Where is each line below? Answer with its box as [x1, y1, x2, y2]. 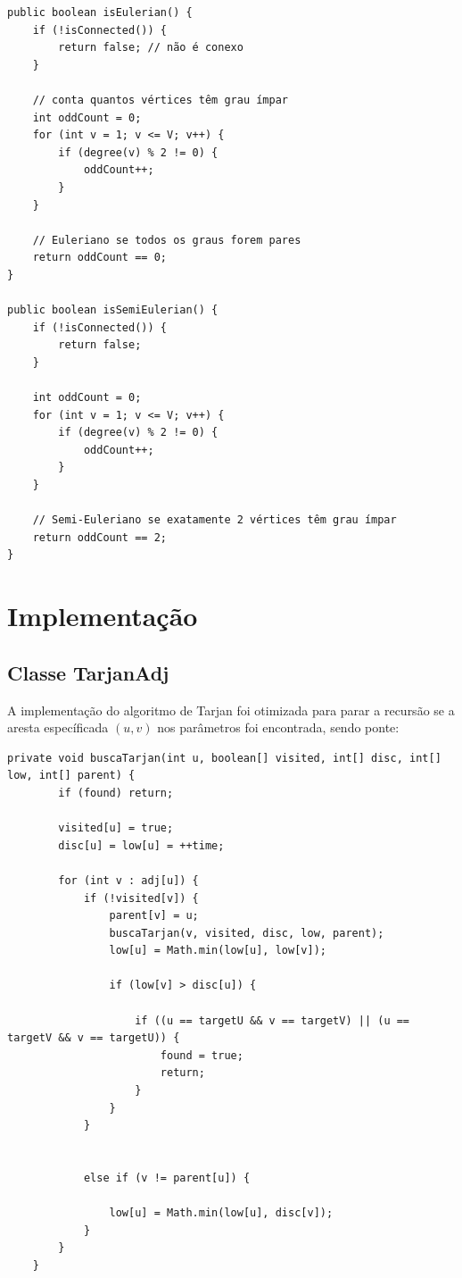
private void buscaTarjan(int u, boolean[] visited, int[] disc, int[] [7, 751, 441, 764]
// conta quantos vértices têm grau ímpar [32, 93, 288, 106]
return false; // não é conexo [58, 41, 243, 54]
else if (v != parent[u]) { [83, 1172, 251, 1185]
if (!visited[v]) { [83, 891, 199, 905]
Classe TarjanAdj [7, 658, 169, 686]
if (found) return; [58, 786, 174, 799]
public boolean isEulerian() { [7, 6, 193, 19]
